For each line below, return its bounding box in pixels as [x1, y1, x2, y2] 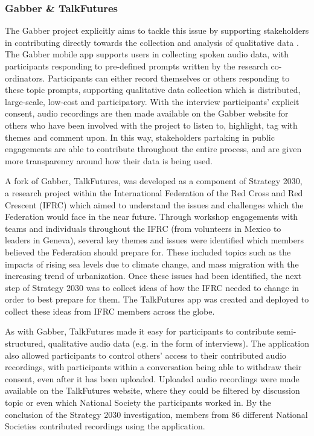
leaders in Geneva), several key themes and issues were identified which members [5, 234, 304, 246]
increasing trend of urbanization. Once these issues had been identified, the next [5, 269, 302, 282]
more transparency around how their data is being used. [5, 154, 213, 167]
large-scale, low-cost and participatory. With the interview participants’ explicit [5, 95, 300, 107]
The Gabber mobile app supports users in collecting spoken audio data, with [5, 48, 289, 60]
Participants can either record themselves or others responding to [47, 71, 290, 84]
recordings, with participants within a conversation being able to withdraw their [5, 361, 302, 373]
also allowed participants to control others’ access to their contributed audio [5, 348, 287, 361]
